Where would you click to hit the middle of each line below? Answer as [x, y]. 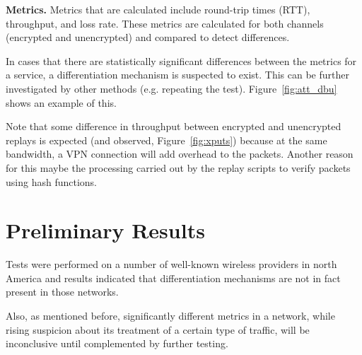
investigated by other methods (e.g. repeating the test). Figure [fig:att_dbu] [171, 88]
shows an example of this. [61, 102]
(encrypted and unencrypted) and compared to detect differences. [148, 37]
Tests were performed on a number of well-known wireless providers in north [171, 264]
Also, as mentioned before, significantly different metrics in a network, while [170, 316]
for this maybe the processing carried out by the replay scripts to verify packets [178, 167]
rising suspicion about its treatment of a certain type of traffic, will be [158, 329]
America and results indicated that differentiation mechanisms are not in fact [173, 278]
